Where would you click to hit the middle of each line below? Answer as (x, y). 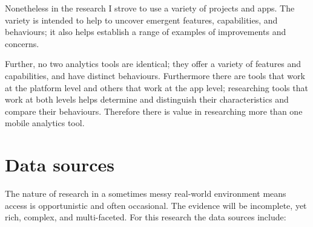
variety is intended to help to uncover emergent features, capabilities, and (141, 20)
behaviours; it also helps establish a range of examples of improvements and (146, 32)
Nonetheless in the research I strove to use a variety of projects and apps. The (150, 8)
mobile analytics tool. (45, 123)
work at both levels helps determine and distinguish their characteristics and (147, 99)
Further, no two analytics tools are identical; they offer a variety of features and (153, 64)
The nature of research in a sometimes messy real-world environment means (146, 193)
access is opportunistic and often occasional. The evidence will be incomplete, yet (156, 205)
